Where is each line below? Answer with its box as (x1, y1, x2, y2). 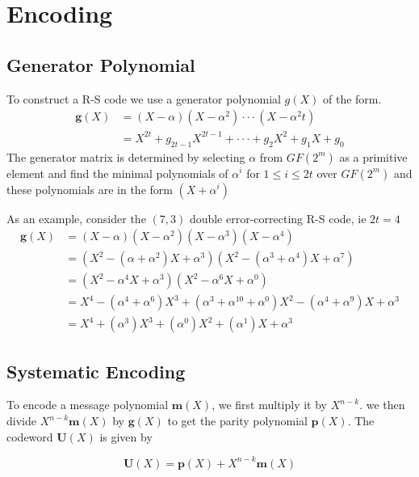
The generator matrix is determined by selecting (6, 148, 245, 165)
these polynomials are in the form (6, 180, 173, 197)
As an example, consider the (6, 209, 146, 226)
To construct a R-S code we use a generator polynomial (6, 90, 281, 107)
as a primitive (339, 148, 408, 165)
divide (6, 412, 36, 429)
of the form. (323, 90, 382, 107)
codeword (6, 428, 53, 445)
